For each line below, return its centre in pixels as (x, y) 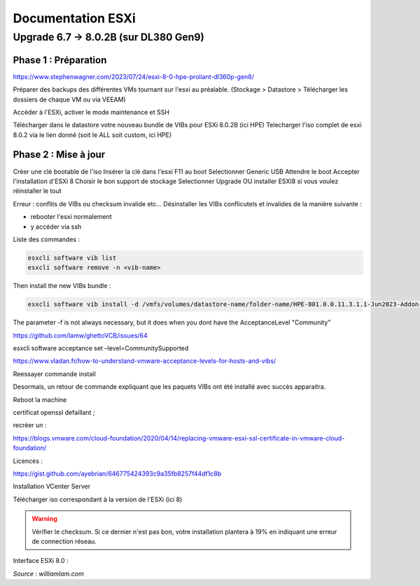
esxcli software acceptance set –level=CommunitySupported (101, 348)
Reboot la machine (40, 399)
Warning (44, 519)
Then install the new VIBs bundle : (62, 286)
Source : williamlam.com (48, 573)
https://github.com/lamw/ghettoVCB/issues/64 (80, 335)
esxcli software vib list (72, 258)
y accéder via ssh (56, 227)
